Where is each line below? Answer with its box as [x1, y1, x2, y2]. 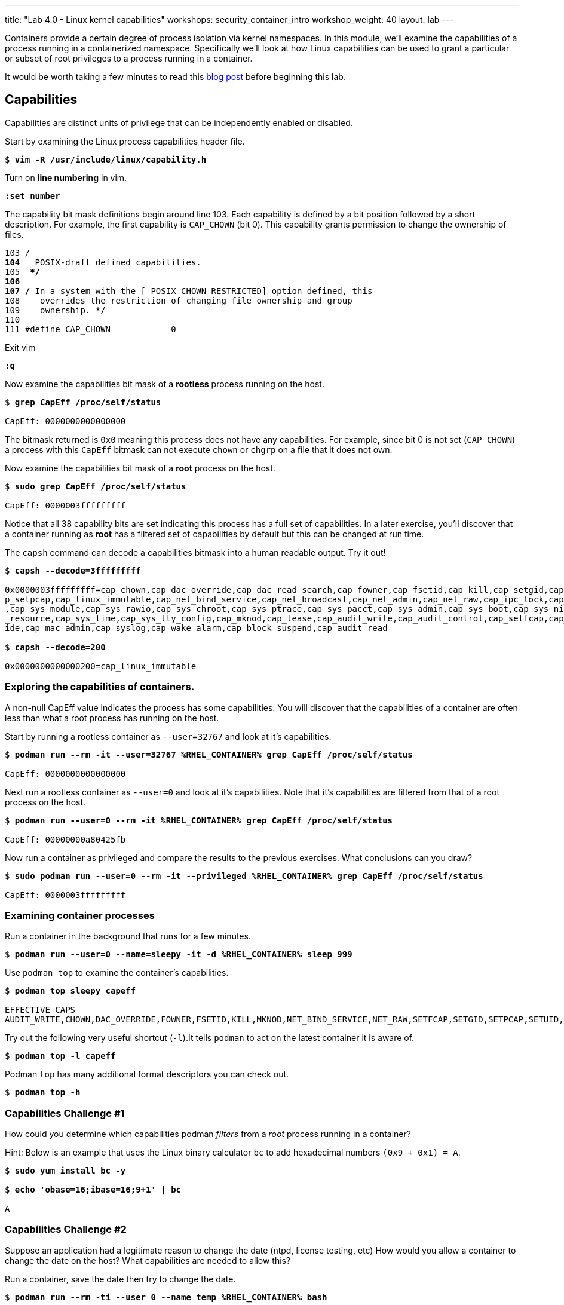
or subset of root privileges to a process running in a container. [5, 53, 253, 63]
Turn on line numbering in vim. [5, 172, 127, 183]
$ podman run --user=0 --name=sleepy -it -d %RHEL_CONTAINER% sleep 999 [5, 949, 352, 960]
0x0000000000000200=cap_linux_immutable [5, 661, 197, 671]
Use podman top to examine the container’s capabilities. [5, 967, 229, 978]
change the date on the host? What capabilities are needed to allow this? [5, 1255, 291, 1266]
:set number [5, 191, 60, 201]
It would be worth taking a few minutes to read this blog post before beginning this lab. [5, 72, 346, 82]
